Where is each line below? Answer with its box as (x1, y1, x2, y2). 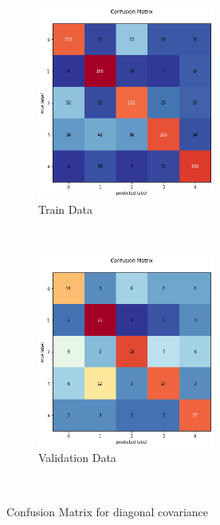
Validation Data (38, 449, 116, 466)
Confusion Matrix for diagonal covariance (6, 503, 209, 519)
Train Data (38, 200, 92, 217)
